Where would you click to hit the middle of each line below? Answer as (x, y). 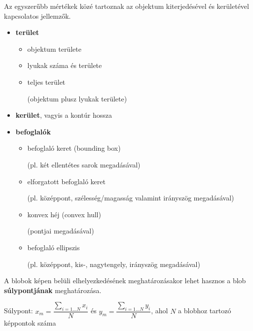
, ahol (160, 311)
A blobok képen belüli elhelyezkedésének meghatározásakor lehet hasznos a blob (125, 281)
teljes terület (46, 82)
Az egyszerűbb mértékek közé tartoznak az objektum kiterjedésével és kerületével (126, 6)
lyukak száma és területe (65, 65)
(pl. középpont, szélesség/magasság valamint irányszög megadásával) (131, 198)
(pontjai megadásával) (61, 231)
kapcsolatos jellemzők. (37, 16)
